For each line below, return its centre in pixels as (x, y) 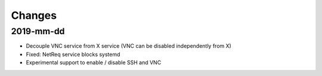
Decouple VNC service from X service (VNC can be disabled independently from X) (129, 46)
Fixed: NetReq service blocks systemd (73, 54)
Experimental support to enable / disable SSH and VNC (94, 62)
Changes (34, 15)
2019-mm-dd (38, 31)
